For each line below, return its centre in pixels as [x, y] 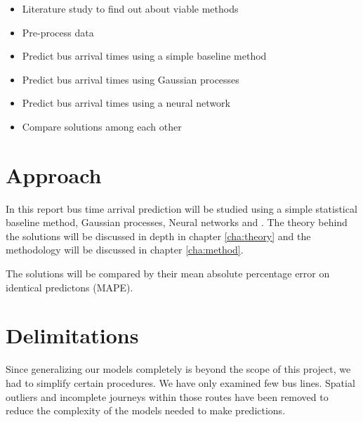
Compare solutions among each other [102, 126]
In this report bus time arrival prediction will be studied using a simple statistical [181, 208]
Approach [54, 174]
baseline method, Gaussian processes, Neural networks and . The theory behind [177, 222]
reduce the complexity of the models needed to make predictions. [146, 410]
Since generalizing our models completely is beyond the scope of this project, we [178, 369]
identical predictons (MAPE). [70, 287]
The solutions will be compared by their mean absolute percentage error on [168, 273]
